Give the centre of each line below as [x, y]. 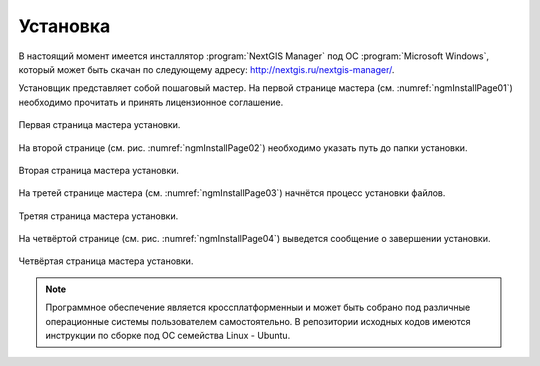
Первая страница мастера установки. [99, 125]
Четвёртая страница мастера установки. [106, 261]
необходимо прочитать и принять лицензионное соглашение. [151, 102]
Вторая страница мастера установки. [99, 170]
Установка [64, 26]
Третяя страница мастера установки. [98, 216]
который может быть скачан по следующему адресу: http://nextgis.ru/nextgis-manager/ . [206, 69]
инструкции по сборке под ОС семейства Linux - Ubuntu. [168, 336]
